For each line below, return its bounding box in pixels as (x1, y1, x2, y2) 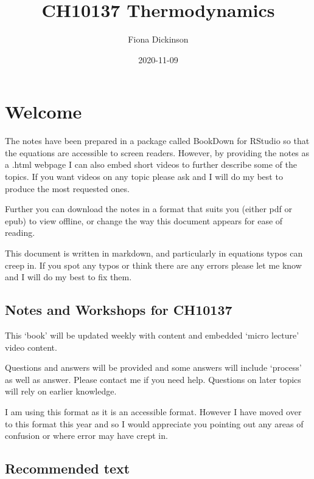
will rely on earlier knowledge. (5, 385, 117, 398)
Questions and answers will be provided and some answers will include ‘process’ (5, 361, 302, 374)
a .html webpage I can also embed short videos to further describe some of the (5, 158, 297, 171)
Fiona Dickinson (128, 33, 189, 46)
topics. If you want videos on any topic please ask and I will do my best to (5, 170, 283, 183)
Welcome (5, 99, 82, 124)
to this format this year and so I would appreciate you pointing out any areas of (5, 417, 304, 430)
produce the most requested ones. (5, 182, 130, 195)
